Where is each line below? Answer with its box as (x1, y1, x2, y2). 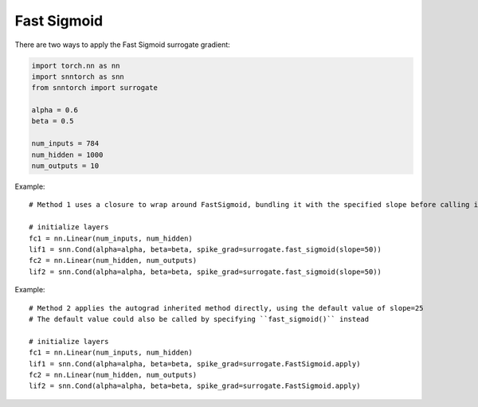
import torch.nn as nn (31, 61, 120, 70)
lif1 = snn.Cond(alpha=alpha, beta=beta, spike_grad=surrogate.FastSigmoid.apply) (29, 359, 361, 368)
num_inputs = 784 (31, 139, 100, 148)
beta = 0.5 (31, 116, 74, 126)
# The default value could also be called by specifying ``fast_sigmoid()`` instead (29, 315, 370, 323)
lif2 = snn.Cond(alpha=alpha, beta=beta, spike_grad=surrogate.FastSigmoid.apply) (29, 382, 361, 390)
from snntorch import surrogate (31, 84, 159, 92)
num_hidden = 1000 (31, 150, 104, 159)
